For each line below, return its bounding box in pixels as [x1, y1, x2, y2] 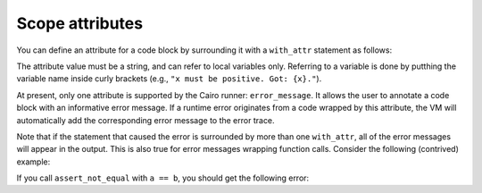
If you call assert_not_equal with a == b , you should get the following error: [16, 172, 310, 183]
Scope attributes [16, 13, 143, 33]
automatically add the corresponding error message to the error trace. [16, 114, 276, 125]
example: [16, 156, 51, 167]
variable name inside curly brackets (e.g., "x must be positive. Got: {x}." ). [16, 73, 322, 84]
